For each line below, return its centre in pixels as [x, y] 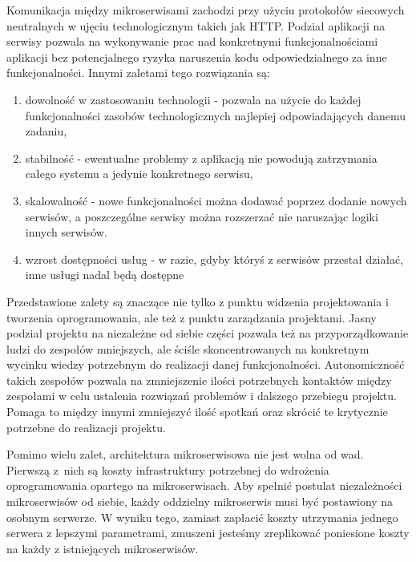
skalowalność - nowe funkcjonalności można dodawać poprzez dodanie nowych [216, 200]
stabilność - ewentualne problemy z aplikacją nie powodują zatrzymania [201, 158]
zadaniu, [46, 131]
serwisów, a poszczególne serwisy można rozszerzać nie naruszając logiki [202, 216]
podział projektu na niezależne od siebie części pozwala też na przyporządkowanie [208, 333]
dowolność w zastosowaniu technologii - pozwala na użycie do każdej [193, 99]
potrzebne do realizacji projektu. [86, 427]
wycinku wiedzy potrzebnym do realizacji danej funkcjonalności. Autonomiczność [206, 364]
